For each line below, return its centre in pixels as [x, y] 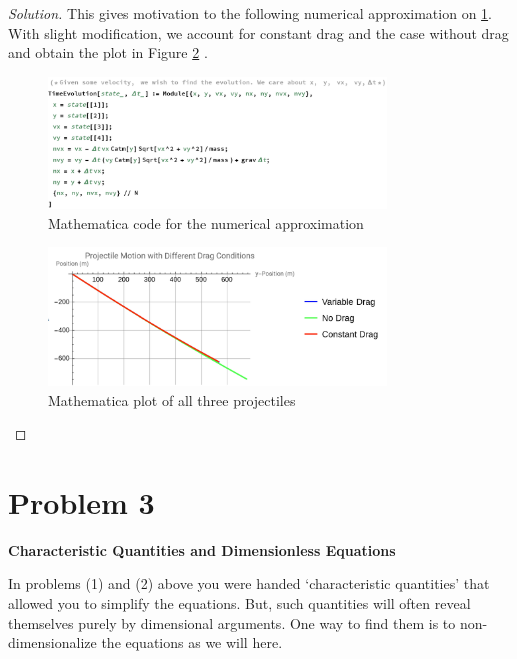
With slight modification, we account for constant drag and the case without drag [258, 32]
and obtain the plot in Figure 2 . [108, 52]
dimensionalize [52, 642]
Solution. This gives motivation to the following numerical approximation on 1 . [250, 13]
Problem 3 [81, 501]
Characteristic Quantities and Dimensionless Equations [202, 549]
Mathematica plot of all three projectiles [172, 399]
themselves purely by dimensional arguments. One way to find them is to [232, 622]
